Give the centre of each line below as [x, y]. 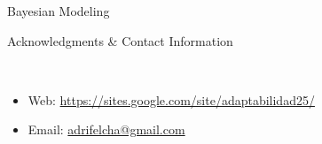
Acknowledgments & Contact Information [120, 40]
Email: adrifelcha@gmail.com [106, 129]
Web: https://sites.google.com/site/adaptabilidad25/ [171, 99]
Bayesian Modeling [59, 11]
